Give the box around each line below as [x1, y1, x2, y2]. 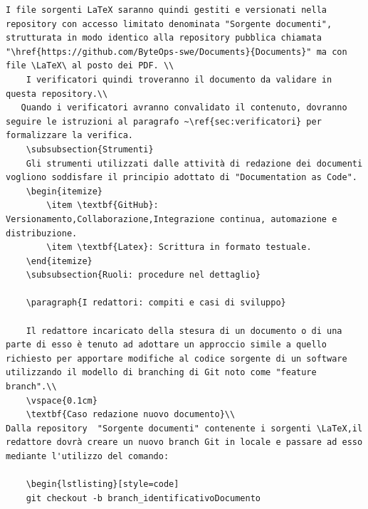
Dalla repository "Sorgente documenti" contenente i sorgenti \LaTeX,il [6, 423, 363, 434]
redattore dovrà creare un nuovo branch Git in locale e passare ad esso [6, 437, 363, 448]
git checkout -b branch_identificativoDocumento [26, 493, 261, 503]
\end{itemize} [26, 256, 93, 266]
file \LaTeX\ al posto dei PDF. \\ [6, 61, 174, 71]
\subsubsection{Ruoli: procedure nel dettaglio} [26, 270, 261, 280]
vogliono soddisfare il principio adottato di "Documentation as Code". [6, 172, 357, 183]
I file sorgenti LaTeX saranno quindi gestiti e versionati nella [6, 5, 327, 15]
